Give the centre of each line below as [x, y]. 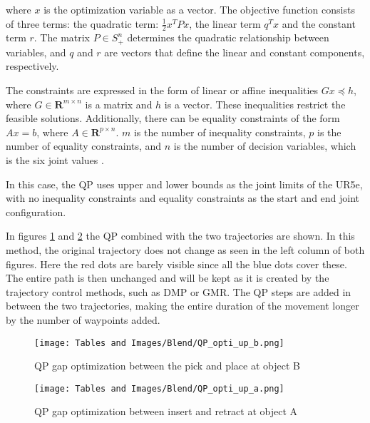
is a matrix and [119, 104]
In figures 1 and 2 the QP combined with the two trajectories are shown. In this [180, 236]
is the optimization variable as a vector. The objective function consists [199, 9]
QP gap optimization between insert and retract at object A [166, 411]
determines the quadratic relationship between [228, 37]
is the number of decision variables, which [265, 146]
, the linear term [225, 23]
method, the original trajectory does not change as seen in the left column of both [185, 250]
